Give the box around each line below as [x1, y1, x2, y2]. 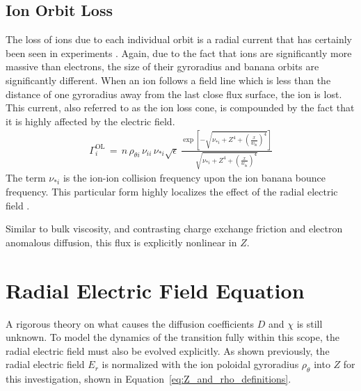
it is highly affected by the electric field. [6, 113, 175, 128]
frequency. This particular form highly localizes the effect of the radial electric [6, 184, 338, 198]
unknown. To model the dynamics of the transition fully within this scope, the [6, 330, 339, 344]
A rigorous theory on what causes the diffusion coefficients [6, 316, 255, 330]
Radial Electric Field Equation [6, 276, 305, 304]
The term [6, 170, 46, 185]
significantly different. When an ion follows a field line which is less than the [6, 72, 331, 87]
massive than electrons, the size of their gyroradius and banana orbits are [6, 59, 319, 74]
